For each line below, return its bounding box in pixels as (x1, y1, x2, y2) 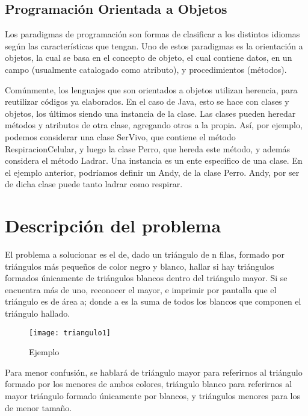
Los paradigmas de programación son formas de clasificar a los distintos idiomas (5, 28, 300, 40)
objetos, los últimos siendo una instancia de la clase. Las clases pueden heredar (5, 107, 296, 119)
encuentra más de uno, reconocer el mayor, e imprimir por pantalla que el (5, 283, 277, 296)
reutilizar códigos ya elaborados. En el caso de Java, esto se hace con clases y (5, 95, 289, 108)
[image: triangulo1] (29, 328, 111, 337)
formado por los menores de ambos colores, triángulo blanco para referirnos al (5, 377, 292, 390)
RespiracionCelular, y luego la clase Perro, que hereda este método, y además (5, 142, 291, 155)
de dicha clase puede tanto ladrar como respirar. (5, 178, 183, 190)
